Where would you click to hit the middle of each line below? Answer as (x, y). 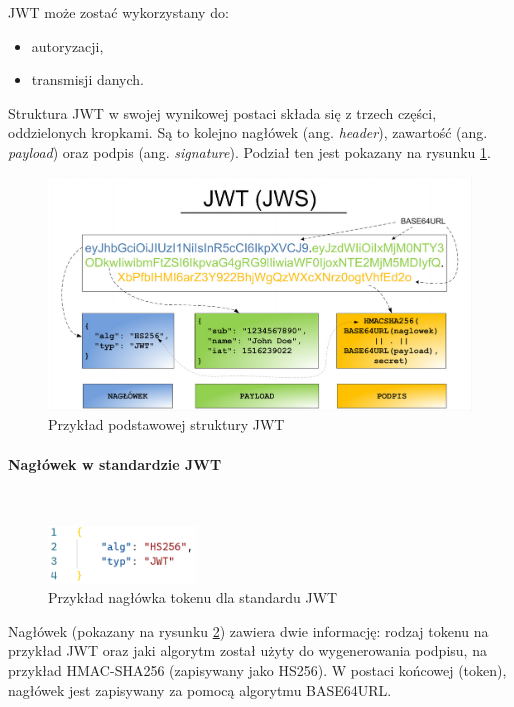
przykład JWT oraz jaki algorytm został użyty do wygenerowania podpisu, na (247, 650)
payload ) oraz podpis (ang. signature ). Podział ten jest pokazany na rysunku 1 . (249, 151)
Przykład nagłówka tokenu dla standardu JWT (193, 597)
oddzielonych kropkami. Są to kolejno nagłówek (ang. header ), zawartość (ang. (248, 132)
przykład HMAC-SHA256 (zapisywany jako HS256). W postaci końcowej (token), (257, 669)
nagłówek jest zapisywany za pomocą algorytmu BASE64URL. (200, 689)
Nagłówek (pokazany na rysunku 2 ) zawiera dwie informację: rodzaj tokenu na (248, 630)
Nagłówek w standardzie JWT (115, 463)
